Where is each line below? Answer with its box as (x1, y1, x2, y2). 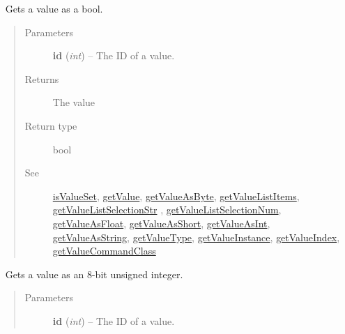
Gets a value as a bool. (5, 1, 103, 15)
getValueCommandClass (52, 243, 156, 258)
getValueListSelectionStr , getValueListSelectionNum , (52, 202, 282, 217)
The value (52, 95, 95, 109)
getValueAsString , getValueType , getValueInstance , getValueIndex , (52, 229, 340, 244)
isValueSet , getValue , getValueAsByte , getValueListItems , (52, 188, 300, 203)
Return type (24, 118, 77, 132)
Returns (24, 71, 59, 86)
